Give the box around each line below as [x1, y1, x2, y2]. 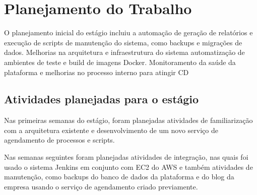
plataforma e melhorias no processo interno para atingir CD [4, 67, 189, 77]
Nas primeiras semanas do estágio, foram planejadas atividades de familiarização [4, 115, 253, 125]
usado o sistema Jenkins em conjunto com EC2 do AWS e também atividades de [4, 161, 253, 172]
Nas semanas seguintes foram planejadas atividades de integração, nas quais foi [4, 152, 248, 162]
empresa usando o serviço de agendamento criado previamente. [4, 181, 198, 191]
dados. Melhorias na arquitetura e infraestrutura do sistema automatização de [4, 47, 245, 57]
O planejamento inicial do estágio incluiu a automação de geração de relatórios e [4, 27, 253, 38]
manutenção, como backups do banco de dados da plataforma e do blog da [4, 171, 234, 182]
